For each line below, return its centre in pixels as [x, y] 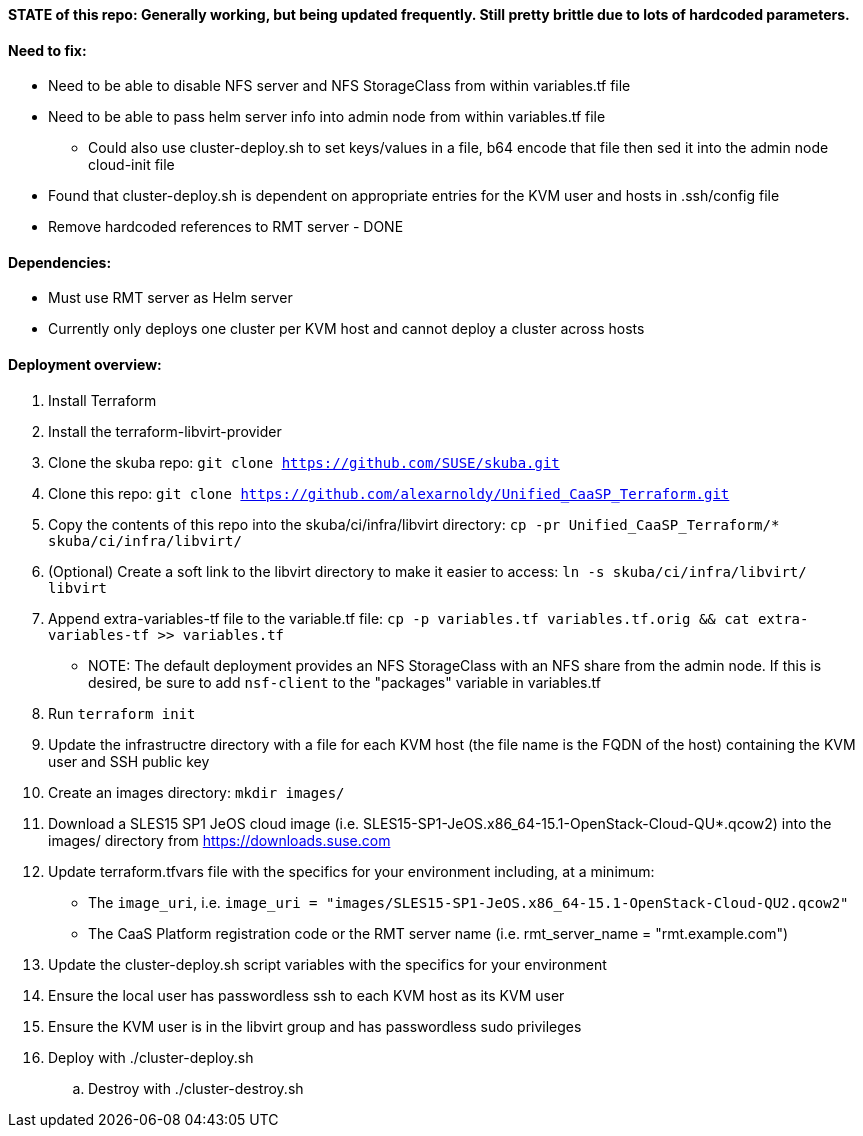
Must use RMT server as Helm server [170, 298]
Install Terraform [102, 400]
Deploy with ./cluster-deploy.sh [151, 1057]
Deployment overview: [85, 365]
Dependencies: [60, 262]
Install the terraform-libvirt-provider [165, 431]
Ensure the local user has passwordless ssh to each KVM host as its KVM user [306, 995]
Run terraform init [122, 713]
